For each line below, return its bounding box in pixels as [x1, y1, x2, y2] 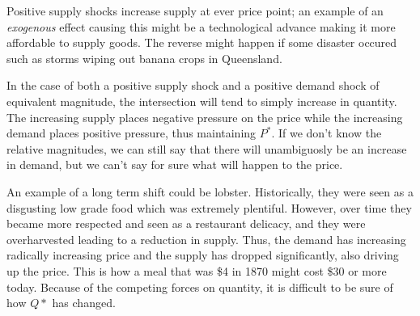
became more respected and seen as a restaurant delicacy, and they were [6, 215, 366, 232]
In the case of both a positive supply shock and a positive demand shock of [6, 77, 380, 94]
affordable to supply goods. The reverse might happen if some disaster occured [6, 34, 397, 51]
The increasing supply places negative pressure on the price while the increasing [6, 108, 403, 125]
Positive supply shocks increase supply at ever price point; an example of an [6, 2, 384, 19]
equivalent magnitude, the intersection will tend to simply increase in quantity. [6, 92, 397, 109]
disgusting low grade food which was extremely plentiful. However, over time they [6, 199, 412, 216]
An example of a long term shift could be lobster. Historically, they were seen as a [6, 183, 414, 200]
